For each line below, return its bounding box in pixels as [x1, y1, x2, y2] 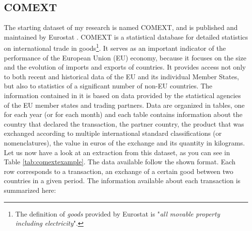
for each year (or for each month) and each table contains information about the [4, 109, 243, 119]
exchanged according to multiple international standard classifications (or [4, 128, 222, 138]
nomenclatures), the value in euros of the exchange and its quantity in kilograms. [4, 137, 245, 147]
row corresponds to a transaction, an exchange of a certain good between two [4, 166, 234, 176]
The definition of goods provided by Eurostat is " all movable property [15, 208, 220, 218]
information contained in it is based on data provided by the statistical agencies [4, 90, 241, 101]
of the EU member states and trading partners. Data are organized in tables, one [4, 100, 245, 110]
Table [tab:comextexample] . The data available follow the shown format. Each [4, 157, 236, 167]
